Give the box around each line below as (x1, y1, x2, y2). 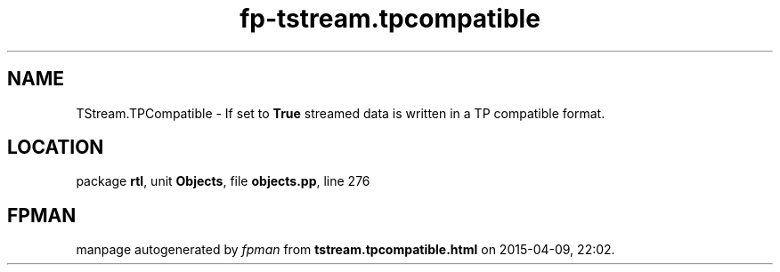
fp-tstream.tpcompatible (240, 4, 540, 34)
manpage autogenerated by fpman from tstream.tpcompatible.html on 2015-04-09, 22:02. (76, 242, 615, 258)
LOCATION (7, 136, 104, 159)
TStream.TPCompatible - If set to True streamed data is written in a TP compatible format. (76, 105, 605, 121)
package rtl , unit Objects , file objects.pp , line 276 (76, 173, 370, 189)
